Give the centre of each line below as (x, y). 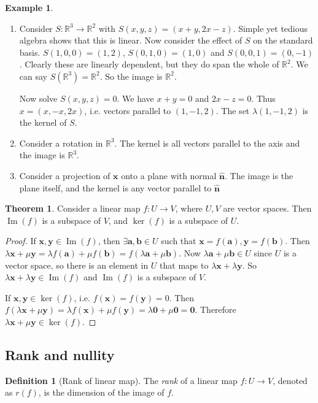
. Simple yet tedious (270, 28)
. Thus (263, 98)
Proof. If (21, 241)
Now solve (38, 98)
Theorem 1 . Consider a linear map (73, 208)
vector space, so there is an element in (77, 265)
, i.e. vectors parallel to (128, 110)
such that (179, 241)
